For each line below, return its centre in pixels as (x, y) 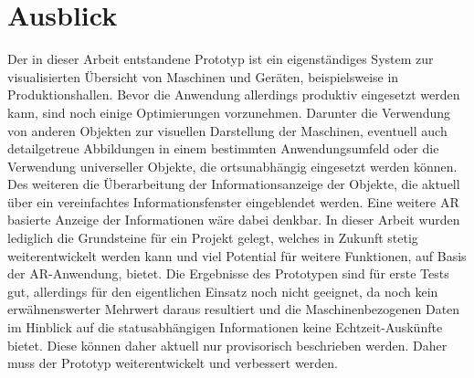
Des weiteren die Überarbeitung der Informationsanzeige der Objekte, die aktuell (234, 184)
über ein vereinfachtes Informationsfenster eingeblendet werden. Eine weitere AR (233, 201)
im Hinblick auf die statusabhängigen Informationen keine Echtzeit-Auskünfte (225, 327)
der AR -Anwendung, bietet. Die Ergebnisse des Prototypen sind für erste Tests (228, 273)
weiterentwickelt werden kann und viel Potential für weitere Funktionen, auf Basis (237, 255)
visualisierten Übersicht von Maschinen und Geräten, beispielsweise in (203, 76)
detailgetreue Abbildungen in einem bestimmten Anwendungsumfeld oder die (223, 148)
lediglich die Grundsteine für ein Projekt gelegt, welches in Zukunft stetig (213, 238)
